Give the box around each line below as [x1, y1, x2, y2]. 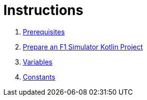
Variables [23, 57, 52, 66]
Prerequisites [23, 27, 65, 36]
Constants [23, 72, 55, 81]
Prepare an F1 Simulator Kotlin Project [23, 42, 143, 51]
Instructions [3, 2, 83, 18]
